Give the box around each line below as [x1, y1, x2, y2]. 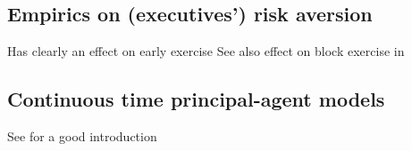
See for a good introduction [7, 127, 157, 145]
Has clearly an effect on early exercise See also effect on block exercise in [7, 42, 405, 60]
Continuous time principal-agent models [7, 85, 385, 113]
